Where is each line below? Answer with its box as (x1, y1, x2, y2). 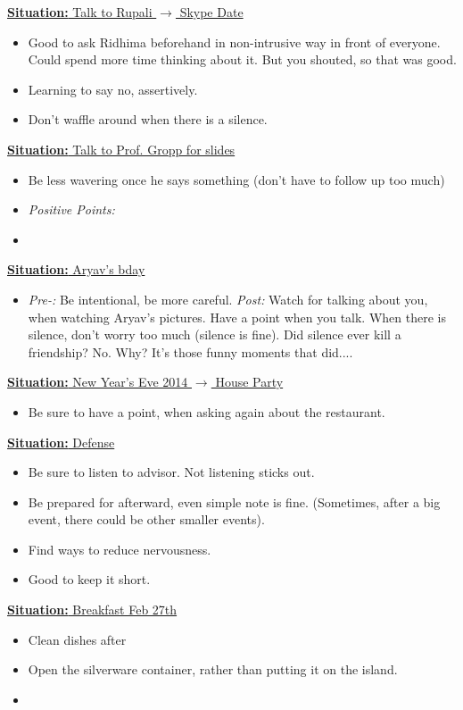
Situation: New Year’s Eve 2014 (7, 372, 188, 391)
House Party (215, 372, 284, 391)
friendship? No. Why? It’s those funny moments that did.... (28, 342, 353, 361)
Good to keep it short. (28, 570, 151, 589)
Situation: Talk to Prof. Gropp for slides (7, 139, 236, 158)
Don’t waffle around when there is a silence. (28, 110, 268, 129)
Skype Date (179, 3, 244, 21)
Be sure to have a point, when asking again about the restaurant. (28, 402, 385, 421)
